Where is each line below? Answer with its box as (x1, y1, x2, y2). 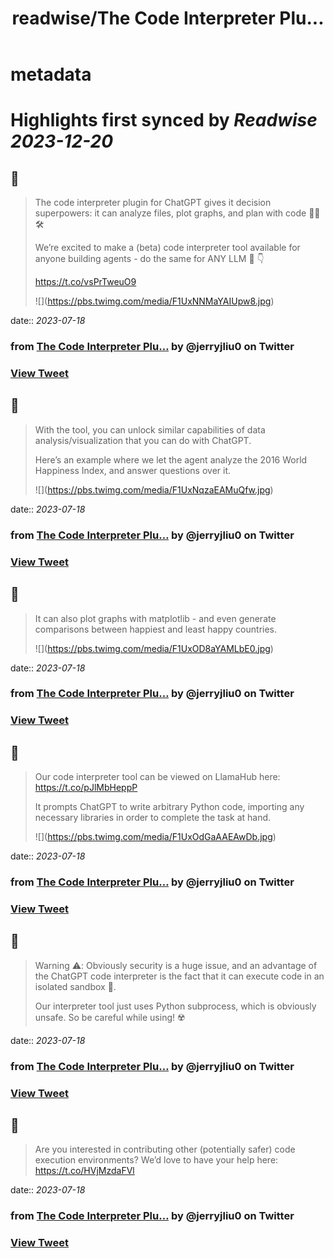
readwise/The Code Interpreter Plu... (11, 7, 325, 30)
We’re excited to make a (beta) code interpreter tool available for (34, 242, 301, 254)
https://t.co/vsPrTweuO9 (34, 276, 137, 288)
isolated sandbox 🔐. (34, 980, 117, 992)
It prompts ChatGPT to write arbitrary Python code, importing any (34, 801, 305, 813)
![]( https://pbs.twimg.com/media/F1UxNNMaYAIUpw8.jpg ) (34, 295, 275, 307)
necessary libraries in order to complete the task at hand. (34, 812, 272, 824)
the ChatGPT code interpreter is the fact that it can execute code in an (34, 970, 325, 982)
